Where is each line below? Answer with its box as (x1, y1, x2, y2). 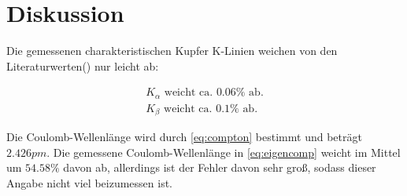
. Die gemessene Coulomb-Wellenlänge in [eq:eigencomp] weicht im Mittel (46, 143, 401, 160)
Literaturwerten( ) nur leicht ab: (6, 57, 159, 74)
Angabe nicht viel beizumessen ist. (6, 175, 172, 191)
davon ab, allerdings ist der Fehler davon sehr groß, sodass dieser (63, 159, 376, 176)
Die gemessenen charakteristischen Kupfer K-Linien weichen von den (6, 42, 338, 59)
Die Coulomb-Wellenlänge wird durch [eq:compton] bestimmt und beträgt (6, 129, 362, 145)
